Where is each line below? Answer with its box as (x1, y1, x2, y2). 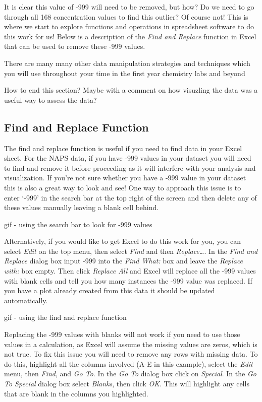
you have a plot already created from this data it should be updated (4, 285, 215, 296)
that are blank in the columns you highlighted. (4, 388, 148, 398)
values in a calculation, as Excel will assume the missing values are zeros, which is (4, 339, 257, 349)
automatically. (4, 295, 48, 305)
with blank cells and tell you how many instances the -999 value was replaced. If (4, 275, 252, 286)
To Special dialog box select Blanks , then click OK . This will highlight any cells (4, 378, 249, 389)
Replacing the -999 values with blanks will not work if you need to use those (4, 329, 240, 340)
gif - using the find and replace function (4, 312, 127, 322)
